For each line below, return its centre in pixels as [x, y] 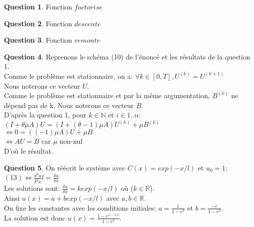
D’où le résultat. [29, 150]
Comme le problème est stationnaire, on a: [68, 76]
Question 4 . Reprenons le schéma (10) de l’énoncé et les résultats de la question [127, 56]
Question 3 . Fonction [38, 40]
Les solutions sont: [32, 188]
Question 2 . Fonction [38, 23]
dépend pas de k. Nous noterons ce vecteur [69, 105]
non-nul [71, 141]
